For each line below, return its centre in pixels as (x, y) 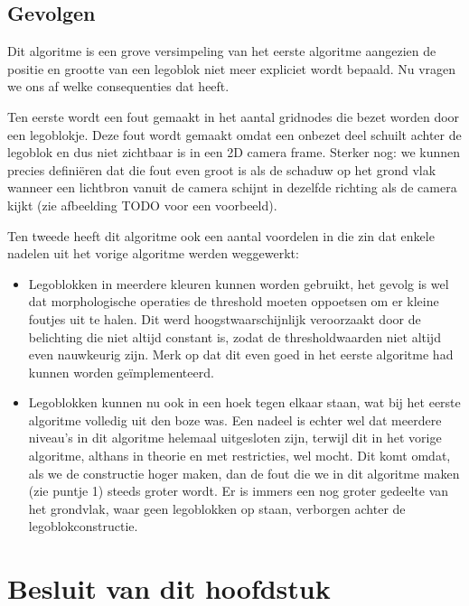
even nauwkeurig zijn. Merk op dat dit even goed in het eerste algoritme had (241, 354)
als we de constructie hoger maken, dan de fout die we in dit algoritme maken (244, 473)
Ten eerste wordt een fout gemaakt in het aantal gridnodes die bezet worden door (234, 116)
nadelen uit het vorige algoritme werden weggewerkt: (153, 253)
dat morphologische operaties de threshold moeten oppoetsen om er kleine (234, 301)
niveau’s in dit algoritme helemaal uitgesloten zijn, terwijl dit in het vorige (235, 438)
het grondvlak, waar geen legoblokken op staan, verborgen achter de (217, 508)
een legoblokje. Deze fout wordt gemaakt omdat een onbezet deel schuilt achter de (234, 134)
